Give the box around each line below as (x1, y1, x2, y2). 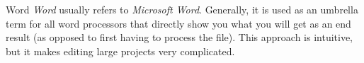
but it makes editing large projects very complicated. (6, 43, 235, 58)
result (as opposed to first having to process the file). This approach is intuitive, (6, 30, 353, 45)
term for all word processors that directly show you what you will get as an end (6, 16, 351, 30)
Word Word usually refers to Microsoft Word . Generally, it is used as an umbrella (6, 2, 358, 16)
